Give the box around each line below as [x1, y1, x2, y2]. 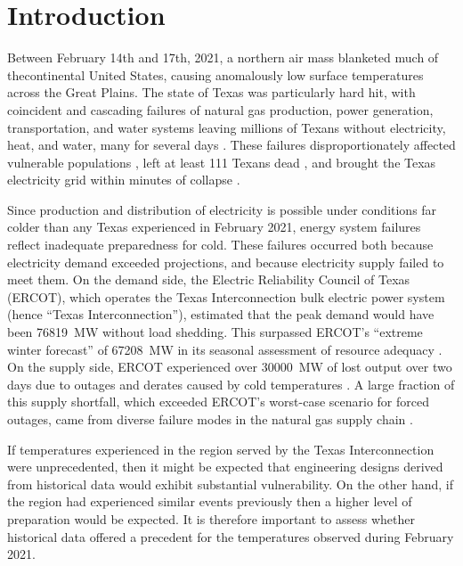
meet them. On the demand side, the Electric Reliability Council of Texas [7, 270, 410, 289]
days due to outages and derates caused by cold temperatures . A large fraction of [7, 374, 455, 393]
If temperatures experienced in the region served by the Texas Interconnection [7, 439, 435, 458]
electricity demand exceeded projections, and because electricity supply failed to [7, 252, 444, 271]
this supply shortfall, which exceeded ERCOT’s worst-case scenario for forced [7, 392, 429, 411]
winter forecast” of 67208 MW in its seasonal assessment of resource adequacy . [7, 340, 443, 358]
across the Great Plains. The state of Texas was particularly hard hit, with [7, 83, 416, 102]
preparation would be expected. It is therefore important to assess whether [7, 509, 415, 528]
